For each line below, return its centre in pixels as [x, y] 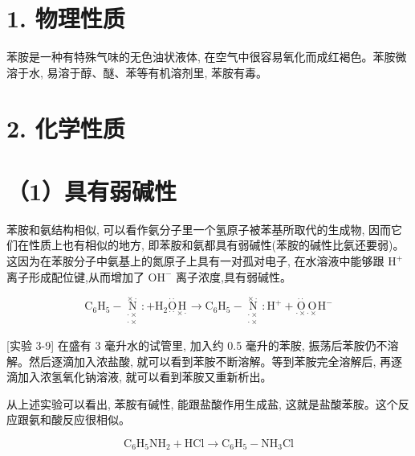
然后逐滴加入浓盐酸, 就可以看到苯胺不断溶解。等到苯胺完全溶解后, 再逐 [216, 361]
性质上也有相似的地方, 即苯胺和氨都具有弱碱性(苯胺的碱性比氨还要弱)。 [216, 245]
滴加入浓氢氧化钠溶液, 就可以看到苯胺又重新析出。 [139, 377]
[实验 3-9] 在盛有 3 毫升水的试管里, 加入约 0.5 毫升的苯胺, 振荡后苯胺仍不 [197, 345]
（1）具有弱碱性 [92, 190]
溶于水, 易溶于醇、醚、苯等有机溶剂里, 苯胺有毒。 [137, 72]
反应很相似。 [96, 419]
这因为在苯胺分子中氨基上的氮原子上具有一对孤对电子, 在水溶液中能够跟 [195, 261]
